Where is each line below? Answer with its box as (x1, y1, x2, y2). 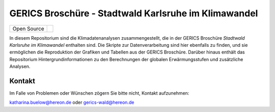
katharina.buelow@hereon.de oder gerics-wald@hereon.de (9, 99, 134, 105)
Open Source (12, 25, 44, 32)
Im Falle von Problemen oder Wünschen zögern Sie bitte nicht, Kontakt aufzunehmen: (9, 90, 189, 96)
